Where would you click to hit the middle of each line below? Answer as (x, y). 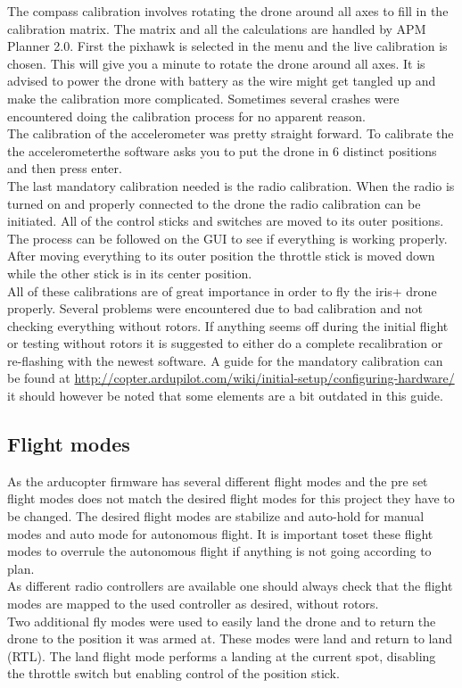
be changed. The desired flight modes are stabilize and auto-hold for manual (216, 516)
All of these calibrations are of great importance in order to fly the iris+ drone (222, 290)
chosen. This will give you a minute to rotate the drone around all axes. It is (216, 63)
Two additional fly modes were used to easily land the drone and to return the (222, 621)
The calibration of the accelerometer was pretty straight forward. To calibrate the (231, 133)
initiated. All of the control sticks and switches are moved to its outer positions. (226, 221)
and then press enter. (65, 168)
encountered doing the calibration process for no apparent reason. (186, 116)
